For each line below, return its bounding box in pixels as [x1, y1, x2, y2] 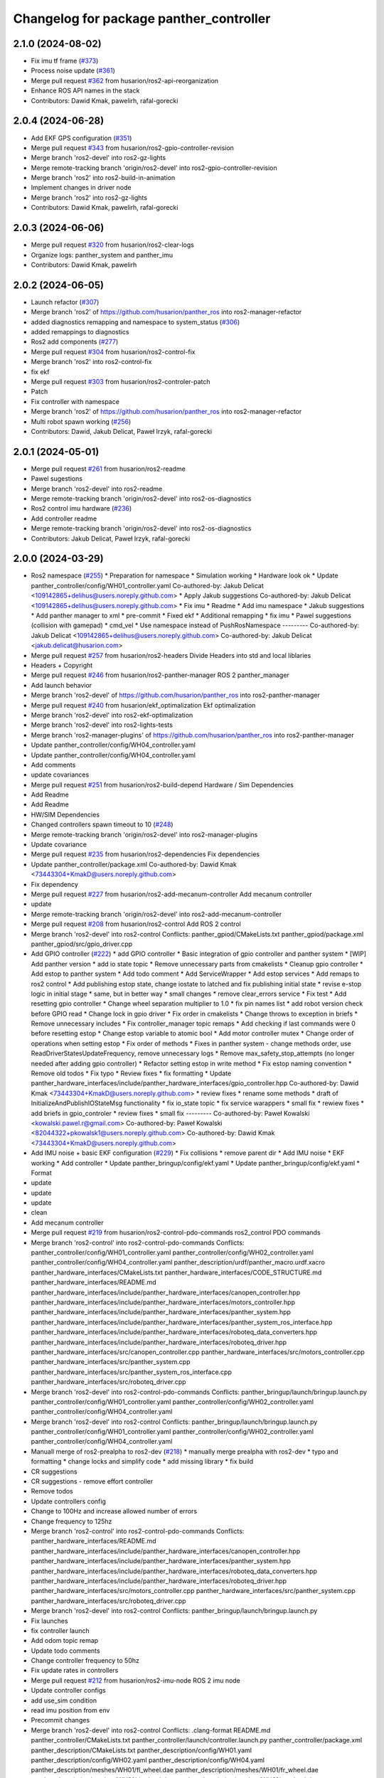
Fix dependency [31, 880, 78, 888]
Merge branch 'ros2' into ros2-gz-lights [31, 193, 147, 202]
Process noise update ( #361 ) [31, 66, 115, 75]
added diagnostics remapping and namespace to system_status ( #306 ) [31, 317, 240, 326]
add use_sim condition [31, 1696, 97, 1705]
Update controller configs [31, 1686, 107, 1695]
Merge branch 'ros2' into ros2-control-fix [31, 358, 152, 366]
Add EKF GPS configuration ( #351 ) [31, 134, 132, 142]
